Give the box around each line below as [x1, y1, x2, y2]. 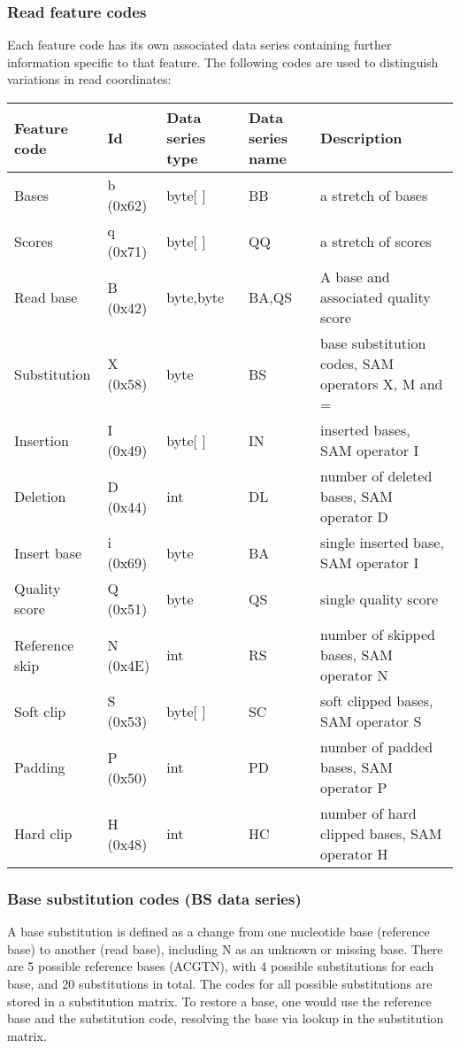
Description [320, 127, 402, 148]
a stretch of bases [320, 184, 428, 205]
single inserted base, [320, 532, 444, 552]
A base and [320, 266, 390, 287]
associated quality [320, 287, 431, 307]
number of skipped [320, 624, 435, 644]
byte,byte [166, 287, 225, 307]
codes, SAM [320, 353, 395, 374]
